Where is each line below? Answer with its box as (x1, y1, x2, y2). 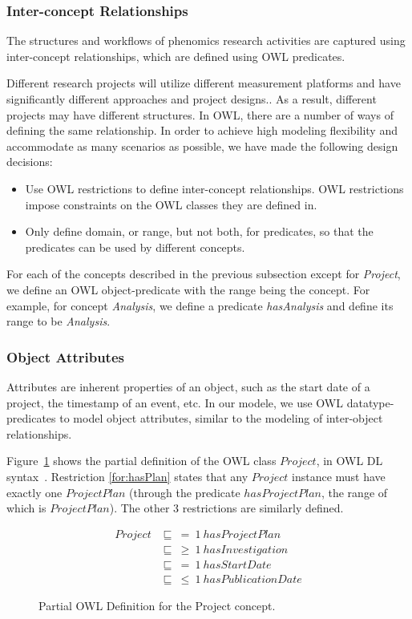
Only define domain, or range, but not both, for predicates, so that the (25, 223, 374, 240)
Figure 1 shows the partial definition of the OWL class (6, 452, 277, 469)
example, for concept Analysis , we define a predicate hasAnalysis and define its (6, 297, 394, 314)
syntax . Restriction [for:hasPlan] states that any (6, 467, 248, 484)
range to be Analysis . (6, 313, 111, 330)
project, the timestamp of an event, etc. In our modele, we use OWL (6, 394, 343, 411)
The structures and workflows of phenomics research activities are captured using (6, 32, 406, 49)
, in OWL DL (316, 452, 383, 469)
